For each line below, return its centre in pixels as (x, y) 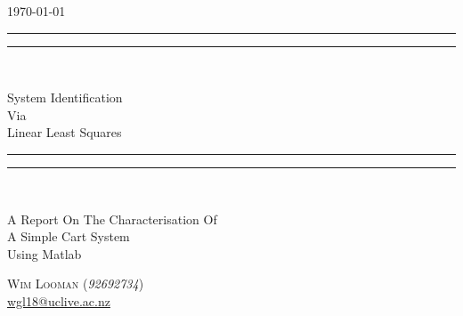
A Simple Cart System (69, 236)
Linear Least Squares (65, 132)
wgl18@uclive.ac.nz (59, 300)
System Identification (65, 97)
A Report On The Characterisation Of (112, 219)
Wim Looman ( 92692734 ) (76, 284)
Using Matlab (45, 253)
